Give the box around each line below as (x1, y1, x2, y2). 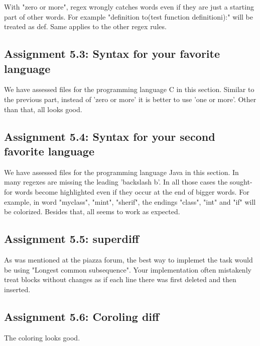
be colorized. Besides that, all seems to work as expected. (4, 206, 180, 217)
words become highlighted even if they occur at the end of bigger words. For (15, 186, 249, 197)
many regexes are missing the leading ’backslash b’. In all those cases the (4, 177, 228, 187)
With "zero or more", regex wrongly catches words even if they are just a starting (4, 2, 254, 12)
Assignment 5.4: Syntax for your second (4, 128, 215, 144)
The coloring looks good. (4, 332, 80, 342)
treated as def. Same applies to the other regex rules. (4, 21, 167, 32)
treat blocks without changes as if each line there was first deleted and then (4, 274, 236, 285)
